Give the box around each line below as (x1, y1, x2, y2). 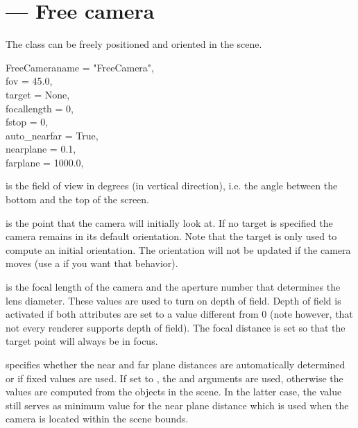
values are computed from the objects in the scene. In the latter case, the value (6, 384, 342, 399)
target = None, (6, 87, 70, 101)
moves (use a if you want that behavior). (6, 256, 178, 271)
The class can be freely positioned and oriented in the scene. (6, 37, 262, 51)
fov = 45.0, (6, 74, 53, 88)
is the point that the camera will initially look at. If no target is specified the (6, 215, 333, 230)
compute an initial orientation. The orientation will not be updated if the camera (6, 242, 351, 257)
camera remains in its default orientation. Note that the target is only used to (6, 229, 337, 243)
